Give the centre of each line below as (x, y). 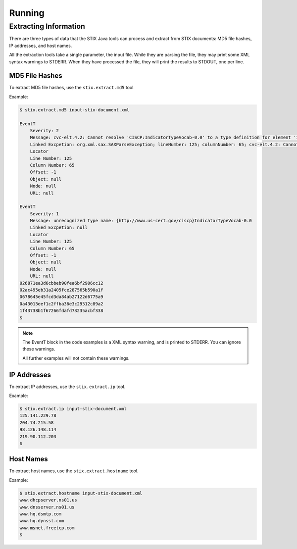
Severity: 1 (45, 214)
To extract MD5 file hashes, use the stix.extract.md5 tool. (72, 88)
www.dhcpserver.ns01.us (49, 500)
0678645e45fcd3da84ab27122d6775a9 (61, 297)
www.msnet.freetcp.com (47, 528)
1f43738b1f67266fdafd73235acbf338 (61, 311)
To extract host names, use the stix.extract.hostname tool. (74, 471)
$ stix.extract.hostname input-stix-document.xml (81, 493)
